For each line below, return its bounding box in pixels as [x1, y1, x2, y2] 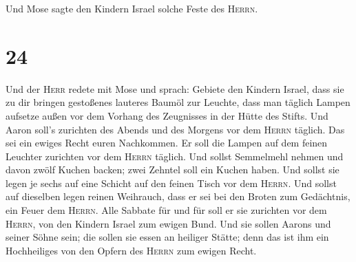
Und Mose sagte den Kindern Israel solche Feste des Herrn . [6, 1, 258, 15]
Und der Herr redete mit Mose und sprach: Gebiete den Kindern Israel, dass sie [6, 81, 344, 96]
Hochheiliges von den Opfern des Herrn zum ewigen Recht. [6, 243, 257, 257]
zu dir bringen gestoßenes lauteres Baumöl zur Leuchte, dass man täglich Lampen [6, 95, 350, 109]
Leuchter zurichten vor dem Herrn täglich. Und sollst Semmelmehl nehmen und [6, 149, 344, 163]
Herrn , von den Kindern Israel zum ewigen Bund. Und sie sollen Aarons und [6, 216, 331, 230]
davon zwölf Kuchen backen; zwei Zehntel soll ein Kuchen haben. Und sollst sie [6, 162, 339, 177]
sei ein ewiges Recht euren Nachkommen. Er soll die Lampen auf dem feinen [6, 135, 328, 150]
